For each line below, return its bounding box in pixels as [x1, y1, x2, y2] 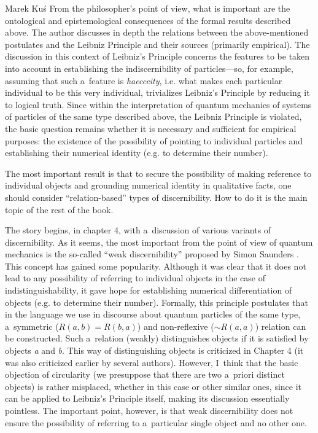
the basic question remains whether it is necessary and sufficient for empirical [5, 122, 297, 135]
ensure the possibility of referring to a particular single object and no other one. [5, 416, 307, 429]
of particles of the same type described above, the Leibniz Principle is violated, [5, 110, 302, 123]
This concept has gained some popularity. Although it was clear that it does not [5, 259, 306, 272]
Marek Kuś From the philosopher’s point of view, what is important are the [5, 2, 290, 14]
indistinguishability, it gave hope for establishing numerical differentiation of [5, 284, 292, 297]
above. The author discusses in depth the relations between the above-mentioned [5, 26, 309, 39]
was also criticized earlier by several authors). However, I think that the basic [5, 356, 298, 369]
